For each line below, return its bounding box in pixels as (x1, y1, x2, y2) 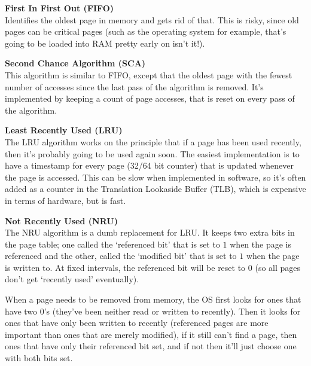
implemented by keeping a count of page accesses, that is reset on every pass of (5, 92, 295, 105)
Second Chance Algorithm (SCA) (5, 57, 146, 69)
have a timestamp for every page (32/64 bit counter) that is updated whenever (5, 159, 294, 172)
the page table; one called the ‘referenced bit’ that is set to (5, 237, 220, 250)
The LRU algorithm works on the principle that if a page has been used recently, (5, 135, 301, 148)
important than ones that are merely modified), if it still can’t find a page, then (5, 328, 297, 340)
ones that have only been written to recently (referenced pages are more (5, 316, 269, 329)
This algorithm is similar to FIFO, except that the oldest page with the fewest (5, 68, 292, 81)
